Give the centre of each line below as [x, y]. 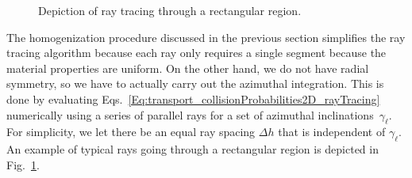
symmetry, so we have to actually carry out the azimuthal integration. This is [195, 83]
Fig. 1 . [23, 164]
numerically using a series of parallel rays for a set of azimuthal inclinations [190, 114]
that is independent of [332, 132]
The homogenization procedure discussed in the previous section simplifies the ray [206, 37]
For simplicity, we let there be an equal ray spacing [131, 132]
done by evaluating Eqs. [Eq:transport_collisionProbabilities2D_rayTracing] [193, 98]
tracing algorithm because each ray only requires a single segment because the [196, 53]
